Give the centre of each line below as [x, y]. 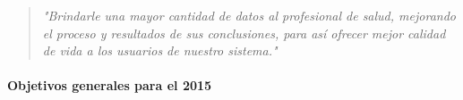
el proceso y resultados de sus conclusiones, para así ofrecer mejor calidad [244, 33]
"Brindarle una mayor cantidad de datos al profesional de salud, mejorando [249, 15]
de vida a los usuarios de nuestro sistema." [160, 50]
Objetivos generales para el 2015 [110, 85]
